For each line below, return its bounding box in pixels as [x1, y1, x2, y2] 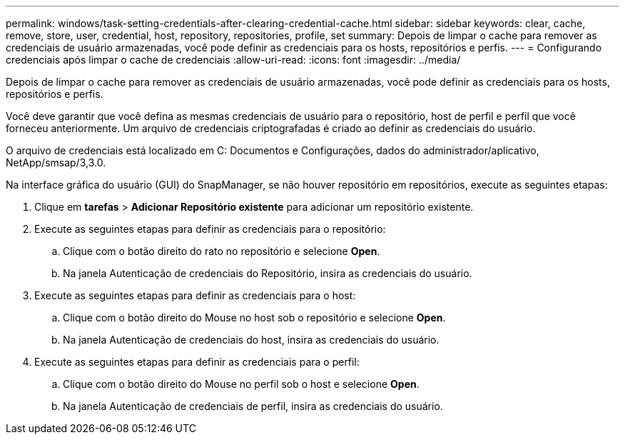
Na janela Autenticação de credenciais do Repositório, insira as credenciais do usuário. [63, 267, 472, 279]
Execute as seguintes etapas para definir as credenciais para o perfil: [34, 356, 360, 368]
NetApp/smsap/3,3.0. [6, 156, 106, 169]
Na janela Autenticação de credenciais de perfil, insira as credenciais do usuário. [63, 400, 443, 412]
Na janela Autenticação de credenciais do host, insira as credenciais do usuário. [63, 334, 439, 346]
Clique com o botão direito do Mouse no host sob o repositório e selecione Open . [63, 311, 446, 324]
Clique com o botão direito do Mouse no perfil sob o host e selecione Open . [63, 378, 420, 390]
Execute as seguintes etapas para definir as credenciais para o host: [34, 289, 356, 301]
